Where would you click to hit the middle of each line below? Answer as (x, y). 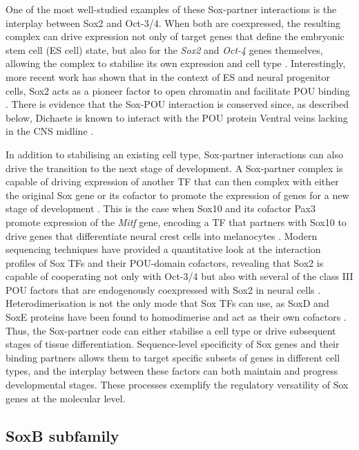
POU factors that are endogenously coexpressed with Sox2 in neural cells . (163, 289)
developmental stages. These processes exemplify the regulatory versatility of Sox (177, 385)
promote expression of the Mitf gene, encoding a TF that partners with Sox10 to (176, 222)
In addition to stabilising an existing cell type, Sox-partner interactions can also (174, 154)
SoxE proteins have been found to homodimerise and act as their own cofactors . (176, 317)
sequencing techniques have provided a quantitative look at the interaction (163, 249)
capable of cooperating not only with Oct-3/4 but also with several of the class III (179, 276)
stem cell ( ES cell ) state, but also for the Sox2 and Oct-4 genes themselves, (164, 49)
